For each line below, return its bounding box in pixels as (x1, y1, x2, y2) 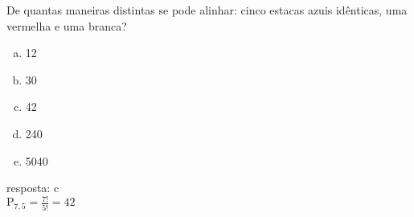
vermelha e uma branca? (6, 17, 127, 34)
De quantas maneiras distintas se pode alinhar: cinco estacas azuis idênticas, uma (6, 2, 408, 18)
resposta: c (6, 179, 59, 196)
